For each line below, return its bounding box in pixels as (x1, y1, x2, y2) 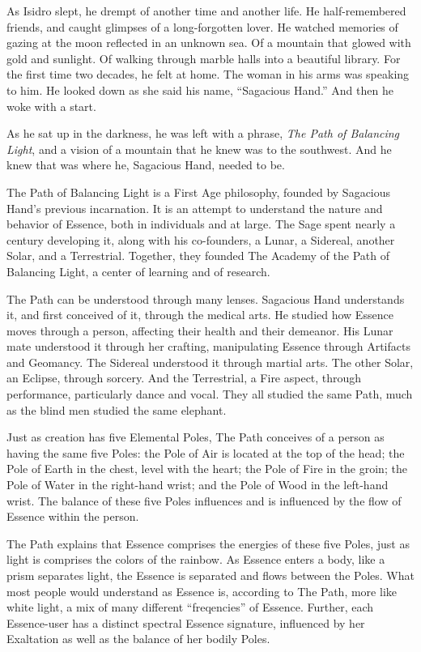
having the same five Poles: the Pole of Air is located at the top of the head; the (6, 444, 405, 461)
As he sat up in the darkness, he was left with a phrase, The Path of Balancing (6, 125, 400, 142)
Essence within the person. (6, 508, 139, 525)
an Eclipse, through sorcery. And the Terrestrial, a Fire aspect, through (6, 369, 362, 386)
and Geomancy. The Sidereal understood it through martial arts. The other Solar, (6, 353, 414, 370)
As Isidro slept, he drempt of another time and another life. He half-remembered (6, 2, 406, 19)
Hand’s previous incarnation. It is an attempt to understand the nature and (6, 199, 383, 216)
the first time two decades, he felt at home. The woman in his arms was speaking (6, 66, 410, 83)
